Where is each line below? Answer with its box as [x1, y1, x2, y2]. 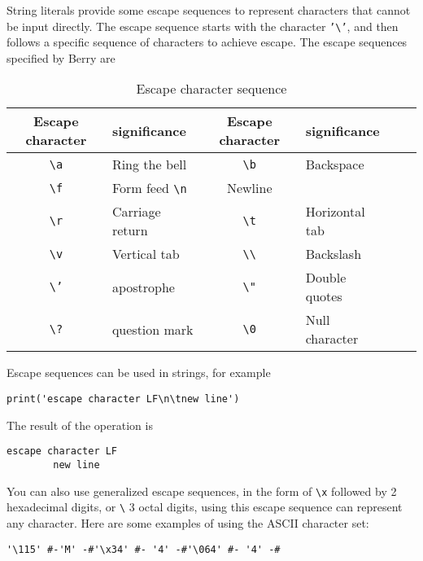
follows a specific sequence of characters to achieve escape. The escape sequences [7, 33, 408, 50]
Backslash [305, 244, 362, 264]
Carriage [111, 202, 161, 221]
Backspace [305, 155, 364, 174]
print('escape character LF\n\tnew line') [7, 393, 240, 405]
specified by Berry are [7, 49, 116, 66]
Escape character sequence [136, 79, 287, 99]
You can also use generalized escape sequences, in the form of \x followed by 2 [7, 482, 397, 499]
